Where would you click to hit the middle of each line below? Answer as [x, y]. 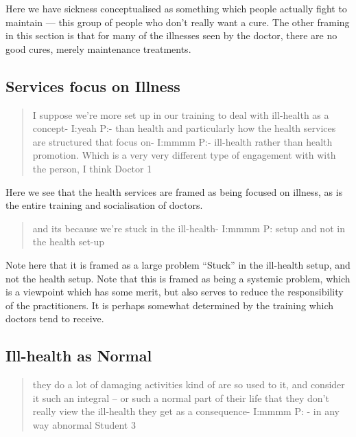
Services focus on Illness [93, 86]
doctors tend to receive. [55, 318]
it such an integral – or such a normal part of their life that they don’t [181, 397]
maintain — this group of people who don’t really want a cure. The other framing [178, 22]
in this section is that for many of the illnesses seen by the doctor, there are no [171, 35]
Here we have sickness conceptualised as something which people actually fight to [176, 8]
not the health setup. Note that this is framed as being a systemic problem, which [178, 278]
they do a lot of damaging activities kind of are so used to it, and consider [189, 384]
